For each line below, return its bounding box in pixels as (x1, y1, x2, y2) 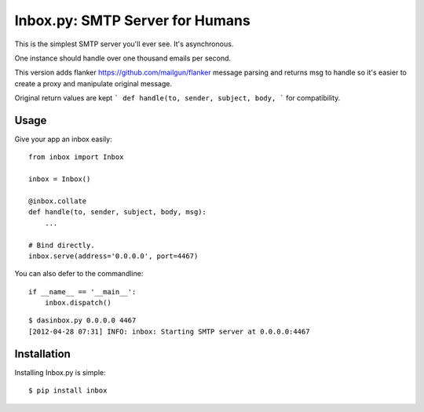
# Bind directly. (28, 240, 95, 250)
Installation (14, 347, 71, 360)
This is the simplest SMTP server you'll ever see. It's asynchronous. (14, 39, 234, 49)
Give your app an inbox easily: (14, 134, 113, 144)
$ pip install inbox (28, 386, 108, 396)
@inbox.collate (28, 196, 87, 206)
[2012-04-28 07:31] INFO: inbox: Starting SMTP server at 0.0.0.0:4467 (28, 326, 310, 336)
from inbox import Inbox (28, 153, 124, 162)
